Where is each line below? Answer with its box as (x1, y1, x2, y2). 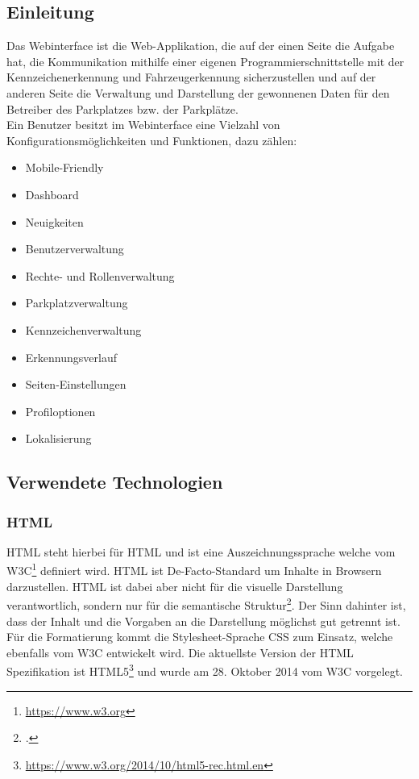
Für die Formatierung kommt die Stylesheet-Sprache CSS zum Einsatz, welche (6, 628, 393, 645)
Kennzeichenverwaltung (25, 321, 142, 338)
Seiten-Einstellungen (25, 376, 127, 393)
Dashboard (25, 185, 79, 202)
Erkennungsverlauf (25, 348, 117, 365)
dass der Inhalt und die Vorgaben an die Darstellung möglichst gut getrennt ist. (6, 612, 400, 629)
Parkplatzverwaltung (25, 294, 128, 311)
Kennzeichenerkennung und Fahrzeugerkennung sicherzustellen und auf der (6, 69, 376, 85)
